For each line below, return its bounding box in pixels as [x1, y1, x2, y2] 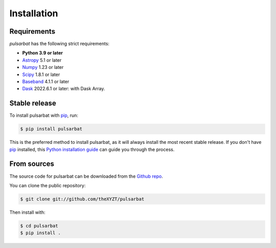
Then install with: [9, 209, 45, 215]
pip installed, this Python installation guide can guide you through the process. [9, 146, 175, 153]
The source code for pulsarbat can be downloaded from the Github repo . [9, 173, 163, 179]
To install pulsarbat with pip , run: [9, 112, 79, 118]
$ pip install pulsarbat [20, 126, 83, 132]
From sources [9, 160, 55, 168]
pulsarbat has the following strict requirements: [9, 41, 110, 47]
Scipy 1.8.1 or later [22, 71, 60, 78]
